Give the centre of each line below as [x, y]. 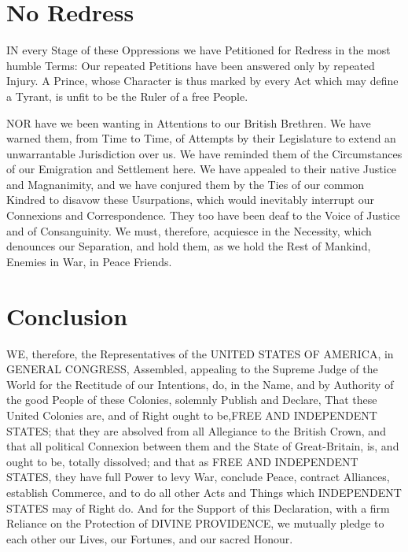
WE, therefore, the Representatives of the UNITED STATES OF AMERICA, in [200, 353]
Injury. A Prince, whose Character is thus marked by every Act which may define [202, 81]
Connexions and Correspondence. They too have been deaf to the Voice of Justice [203, 215]
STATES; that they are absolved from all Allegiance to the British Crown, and [196, 430]
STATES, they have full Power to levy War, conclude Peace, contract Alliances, [198, 477]
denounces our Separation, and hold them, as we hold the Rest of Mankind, [189, 246]
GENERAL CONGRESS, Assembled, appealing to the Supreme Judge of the [192, 369]
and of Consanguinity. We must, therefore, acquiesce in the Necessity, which [189, 230]
